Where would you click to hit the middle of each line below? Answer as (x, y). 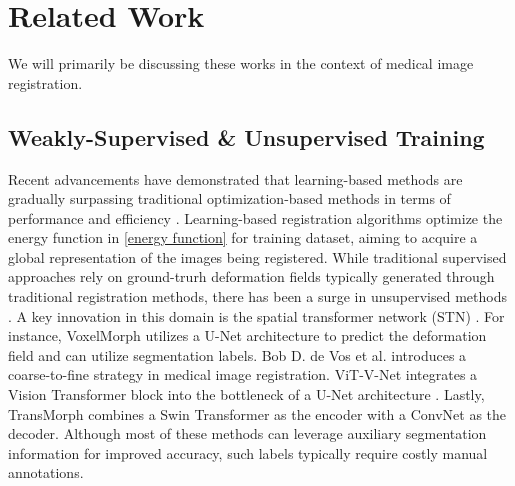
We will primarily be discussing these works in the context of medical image (241, 63)
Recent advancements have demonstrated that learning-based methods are (235, 178)
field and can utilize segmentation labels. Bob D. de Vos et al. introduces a (237, 354)
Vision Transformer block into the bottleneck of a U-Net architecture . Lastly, (246, 394)
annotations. (46, 472)
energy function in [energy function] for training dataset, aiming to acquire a (243, 237)
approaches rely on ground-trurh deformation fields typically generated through (251, 276)
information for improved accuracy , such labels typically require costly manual (248, 452)
